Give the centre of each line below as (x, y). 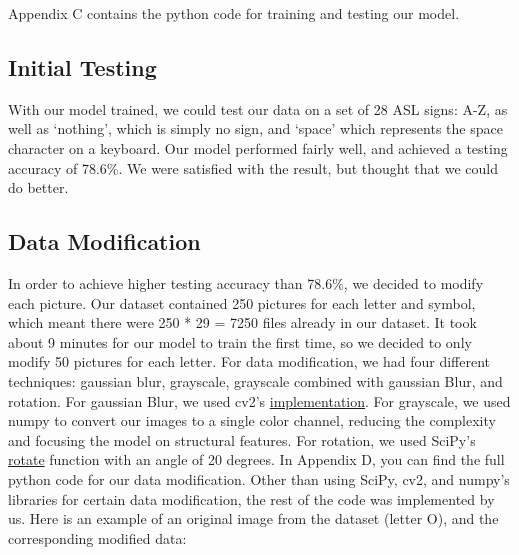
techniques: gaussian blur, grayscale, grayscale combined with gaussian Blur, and (255, 380)
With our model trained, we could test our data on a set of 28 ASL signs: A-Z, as (258, 108)
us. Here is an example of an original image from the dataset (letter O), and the (253, 518)
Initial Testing (82, 66)
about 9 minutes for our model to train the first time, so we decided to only (240, 341)
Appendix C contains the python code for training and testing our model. (234, 13)
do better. (38, 187)
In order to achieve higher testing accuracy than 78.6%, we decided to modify (246, 282)
